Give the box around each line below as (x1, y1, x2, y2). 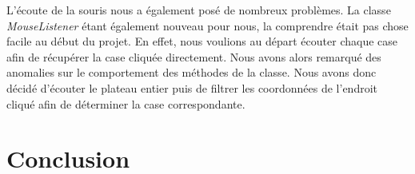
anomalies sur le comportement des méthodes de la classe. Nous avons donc (6, 64, 377, 81)
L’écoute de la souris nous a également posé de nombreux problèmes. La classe (6, 2, 391, 18)
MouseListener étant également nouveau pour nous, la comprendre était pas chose (6, 17, 409, 34)
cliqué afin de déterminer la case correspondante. (6, 95, 245, 112)
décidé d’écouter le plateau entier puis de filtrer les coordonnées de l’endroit (6, 79, 378, 96)
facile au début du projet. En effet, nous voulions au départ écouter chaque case (6, 33, 397, 49)
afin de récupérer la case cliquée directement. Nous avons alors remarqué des (6, 48, 381, 65)
